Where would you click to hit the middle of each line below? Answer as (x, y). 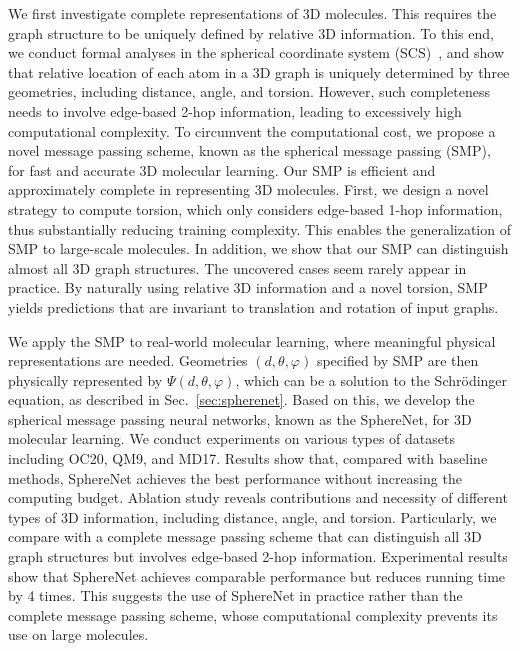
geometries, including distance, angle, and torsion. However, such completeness (249, 91)
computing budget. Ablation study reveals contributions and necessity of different (258, 497)
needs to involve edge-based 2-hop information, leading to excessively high (235, 110)
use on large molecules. (78, 634)
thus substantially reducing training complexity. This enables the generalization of (259, 228)
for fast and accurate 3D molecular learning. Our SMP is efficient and (222, 169)
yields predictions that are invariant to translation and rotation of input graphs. (253, 306)
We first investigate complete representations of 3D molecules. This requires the (252, 13)
